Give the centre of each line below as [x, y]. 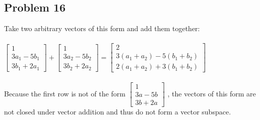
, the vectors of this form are [212, 94]
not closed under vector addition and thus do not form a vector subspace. [118, 112]
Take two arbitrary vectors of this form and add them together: [102, 28]
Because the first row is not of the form [65, 94]
